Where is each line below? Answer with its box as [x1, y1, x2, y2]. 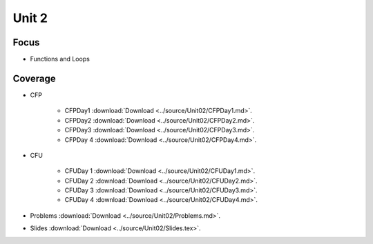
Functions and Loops [30, 55, 90, 63]
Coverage [12, 72, 56, 84]
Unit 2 [12, 10, 48, 26]
